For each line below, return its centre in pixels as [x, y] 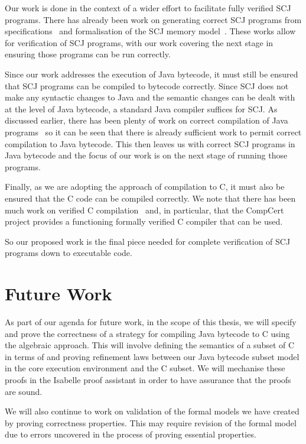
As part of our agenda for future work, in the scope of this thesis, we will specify [151, 322]
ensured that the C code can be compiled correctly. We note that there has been [150, 198]
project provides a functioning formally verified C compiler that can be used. [144, 221]
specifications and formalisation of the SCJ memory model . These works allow [150, 31]
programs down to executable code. [69, 253]
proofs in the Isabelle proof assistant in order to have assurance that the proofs [148, 379]
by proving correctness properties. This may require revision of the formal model [151, 422]
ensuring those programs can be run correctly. [88, 54]
